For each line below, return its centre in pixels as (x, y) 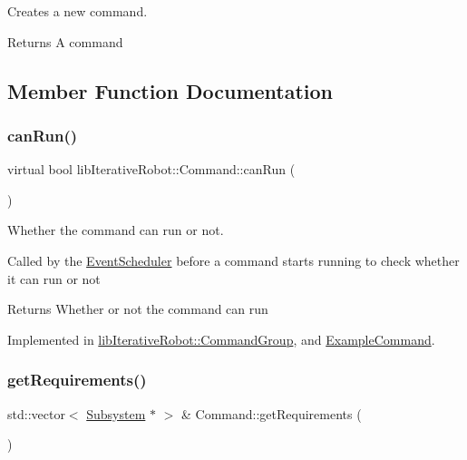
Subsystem (116, 413)
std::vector (36, 413)
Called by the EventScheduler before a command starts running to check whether (233, 260)
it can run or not (54, 278)
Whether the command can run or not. (116, 230)
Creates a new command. (78, 11)
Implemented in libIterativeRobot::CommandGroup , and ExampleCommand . (221, 339)
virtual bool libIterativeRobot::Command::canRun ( (151, 169)
